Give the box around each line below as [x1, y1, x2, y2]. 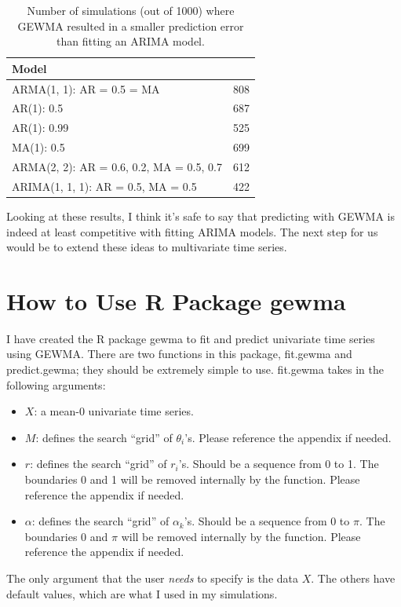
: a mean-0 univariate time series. [34, 403, 194, 419]
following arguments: [6, 376, 106, 393]
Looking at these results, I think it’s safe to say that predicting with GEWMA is [6, 207, 395, 224]
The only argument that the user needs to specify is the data [6, 569, 299, 586]
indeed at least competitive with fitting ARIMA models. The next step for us [6, 223, 378, 240]
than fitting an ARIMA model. [57, 33, 205, 49]
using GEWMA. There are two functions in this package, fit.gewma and [6, 346, 352, 362]
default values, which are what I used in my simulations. [6, 585, 278, 602]
